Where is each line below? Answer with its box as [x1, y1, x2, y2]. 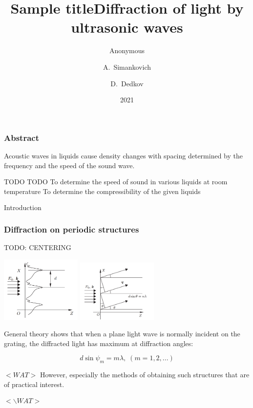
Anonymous [109, 45, 145, 56]
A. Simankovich [103, 61, 151, 72]
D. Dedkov [110, 78, 144, 88]
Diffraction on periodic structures [4, 223, 139, 235]
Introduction [4, 202, 42, 213]
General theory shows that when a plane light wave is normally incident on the [4, 329, 240, 339]
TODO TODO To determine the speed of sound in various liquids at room [4, 176, 228, 187]
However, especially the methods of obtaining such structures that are [40, 369, 250, 380]
